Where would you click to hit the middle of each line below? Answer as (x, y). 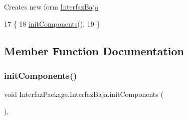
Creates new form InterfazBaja (51, 7)
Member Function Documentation (94, 50)
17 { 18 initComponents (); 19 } (52, 23)
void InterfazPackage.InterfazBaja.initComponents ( (84, 94)
